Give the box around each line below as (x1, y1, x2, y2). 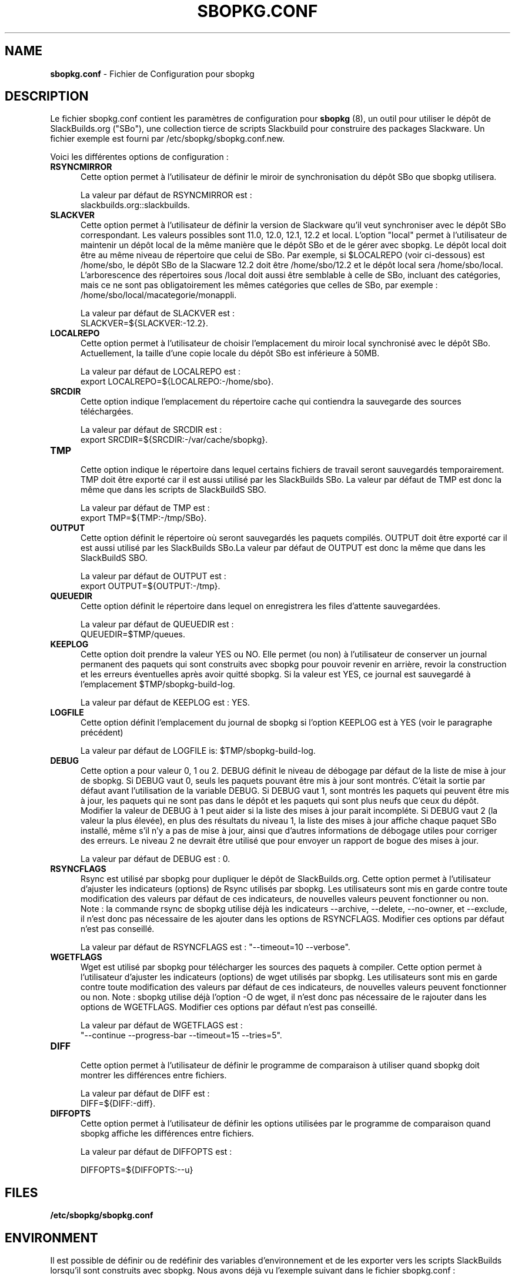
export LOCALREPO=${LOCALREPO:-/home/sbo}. (81, 376, 274, 387)
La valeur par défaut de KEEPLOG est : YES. (81, 697, 250, 708)
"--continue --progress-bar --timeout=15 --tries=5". (81, 1030, 282, 1041)
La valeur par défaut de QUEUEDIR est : (81, 619, 234, 630)
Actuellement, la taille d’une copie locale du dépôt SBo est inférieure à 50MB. (81, 348, 380, 359)
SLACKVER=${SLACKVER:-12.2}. (81, 318, 209, 329)
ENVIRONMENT (5, 1230, 98, 1245)
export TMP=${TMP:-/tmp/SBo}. (81, 513, 207, 523)
